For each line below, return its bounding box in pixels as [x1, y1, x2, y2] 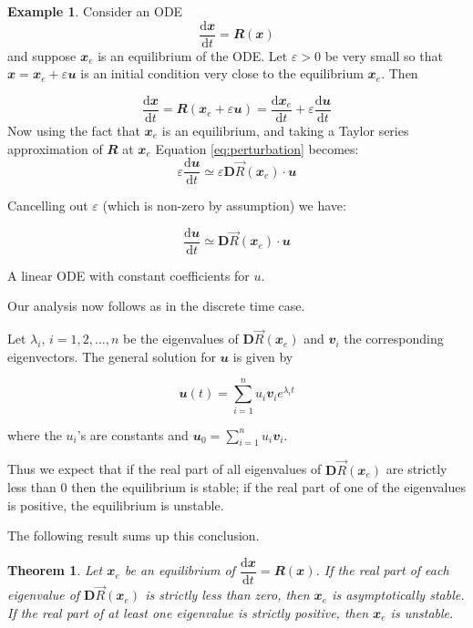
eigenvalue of [7, 585, 80, 604]
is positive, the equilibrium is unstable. [7, 495, 224, 514]
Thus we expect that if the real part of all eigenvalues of [7, 459, 322, 479]
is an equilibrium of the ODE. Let [98, 46, 288, 65]
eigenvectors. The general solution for [7, 346, 216, 365]
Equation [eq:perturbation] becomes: [155, 139, 359, 158]
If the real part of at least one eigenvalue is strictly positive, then [7, 602, 369, 622]
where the [7, 425, 62, 444]
